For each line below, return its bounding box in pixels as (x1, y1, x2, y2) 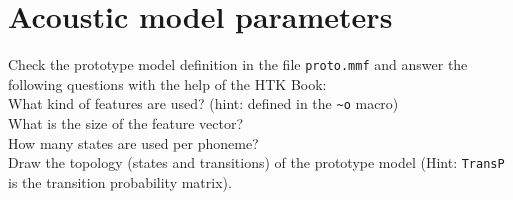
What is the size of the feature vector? (8, 113, 244, 134)
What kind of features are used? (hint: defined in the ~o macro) (8, 93, 399, 114)
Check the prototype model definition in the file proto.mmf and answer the (8, 54, 468, 75)
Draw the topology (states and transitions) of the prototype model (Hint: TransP (8, 152, 505, 173)
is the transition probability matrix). (8, 171, 232, 192)
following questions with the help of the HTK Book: (8, 73, 327, 94)
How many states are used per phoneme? (8, 132, 259, 153)
